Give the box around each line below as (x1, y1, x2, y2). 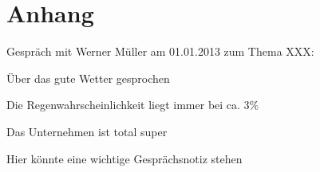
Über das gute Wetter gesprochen (6, 69, 170, 86)
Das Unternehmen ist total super (6, 123, 168, 139)
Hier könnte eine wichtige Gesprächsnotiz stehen (6, 150, 243, 166)
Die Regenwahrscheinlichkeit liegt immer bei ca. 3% (6, 96, 259, 113)
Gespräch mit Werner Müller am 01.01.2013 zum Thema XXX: (6, 43, 314, 60)
